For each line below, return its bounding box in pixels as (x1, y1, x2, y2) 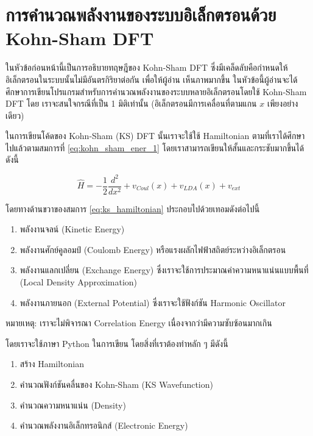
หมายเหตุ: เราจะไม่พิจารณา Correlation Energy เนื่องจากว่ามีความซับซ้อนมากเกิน (5, 316, 272, 329)
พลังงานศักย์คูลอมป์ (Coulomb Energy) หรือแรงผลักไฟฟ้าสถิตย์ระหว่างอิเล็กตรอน (19, 243, 286, 256)
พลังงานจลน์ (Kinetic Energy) (19, 223, 125, 235)
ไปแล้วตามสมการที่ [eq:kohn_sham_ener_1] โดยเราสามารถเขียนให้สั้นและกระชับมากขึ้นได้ (5, 141, 304, 154)
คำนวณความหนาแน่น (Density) (19, 398, 126, 411)
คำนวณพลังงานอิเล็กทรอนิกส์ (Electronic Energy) (19, 419, 188, 432)
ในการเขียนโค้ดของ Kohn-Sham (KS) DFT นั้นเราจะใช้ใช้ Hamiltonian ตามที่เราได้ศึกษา (5, 129, 305, 142)
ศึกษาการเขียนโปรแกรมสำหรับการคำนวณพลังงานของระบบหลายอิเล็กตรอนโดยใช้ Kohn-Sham (5, 85, 307, 98)
